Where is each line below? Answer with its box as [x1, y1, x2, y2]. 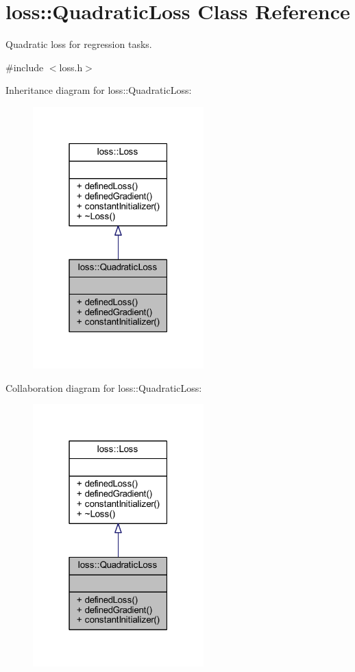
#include [5, 60, 44, 74]
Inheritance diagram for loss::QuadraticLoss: [5, 83, 192, 97]
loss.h [59, 60, 83, 74]
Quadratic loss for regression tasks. [5, 37, 152, 51]
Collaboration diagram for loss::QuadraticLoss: [5, 380, 202, 395]
